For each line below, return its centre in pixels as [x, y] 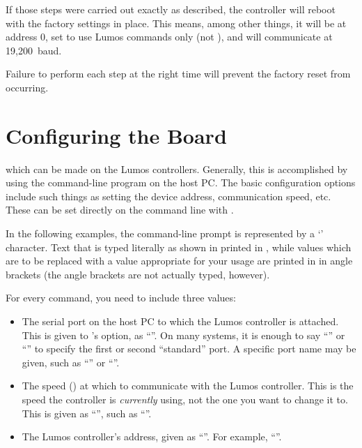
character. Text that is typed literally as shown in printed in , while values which [179, 247]
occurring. [27, 87]
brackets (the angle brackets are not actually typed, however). [138, 274]
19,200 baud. [34, 50]
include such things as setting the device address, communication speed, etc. [168, 196]
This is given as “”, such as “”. [87, 413]
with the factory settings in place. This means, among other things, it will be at [176, 23]
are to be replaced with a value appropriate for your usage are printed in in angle [179, 261]
